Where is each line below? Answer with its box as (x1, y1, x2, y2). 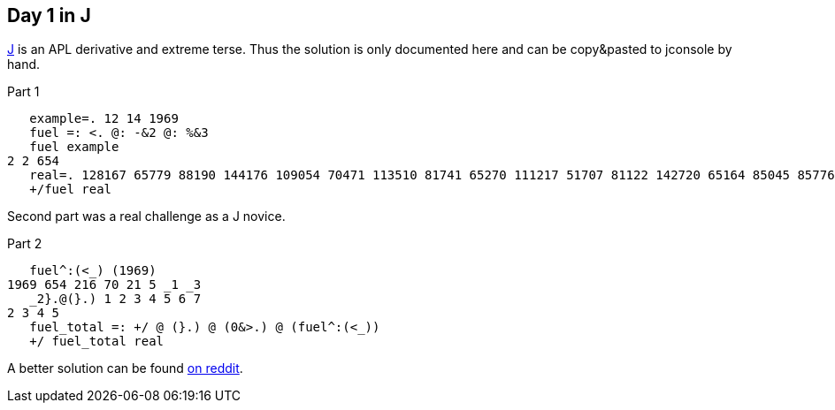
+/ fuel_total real (29, 334, 165, 349)
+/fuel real (29, 182, 112, 197)
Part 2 (7, 236, 42, 252)
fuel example (29, 140, 119, 155)
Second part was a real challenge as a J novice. (7, 209, 286, 224)
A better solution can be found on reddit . (7, 361, 243, 376)
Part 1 (7, 84, 40, 100)
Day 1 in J (7, 4, 91, 27)
